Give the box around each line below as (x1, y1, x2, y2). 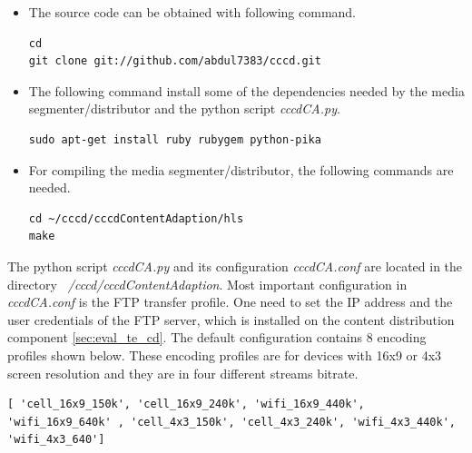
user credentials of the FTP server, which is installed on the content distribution (7, 310, 455, 329)
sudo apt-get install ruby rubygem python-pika (28, 133, 321, 146)
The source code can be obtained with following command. (28, 3, 357, 21)
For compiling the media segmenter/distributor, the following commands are (28, 160, 454, 179)
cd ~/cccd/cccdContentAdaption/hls (28, 212, 244, 225)
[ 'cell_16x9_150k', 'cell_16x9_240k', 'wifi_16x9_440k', (7, 398, 365, 411)
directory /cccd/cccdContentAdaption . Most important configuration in (7, 274, 408, 293)
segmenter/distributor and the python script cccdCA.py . (28, 99, 340, 118)
